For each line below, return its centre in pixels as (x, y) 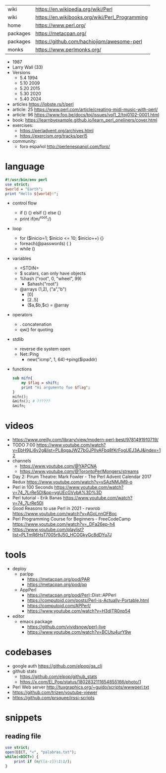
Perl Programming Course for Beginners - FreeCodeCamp (71, 519)
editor (18, 616)
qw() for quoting (36, 330)
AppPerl (28, 590)
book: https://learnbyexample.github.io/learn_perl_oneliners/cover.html (85, 120)
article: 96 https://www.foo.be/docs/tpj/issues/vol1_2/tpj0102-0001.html (86, 115)
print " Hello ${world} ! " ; (32, 193)
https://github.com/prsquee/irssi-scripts (54, 698)
